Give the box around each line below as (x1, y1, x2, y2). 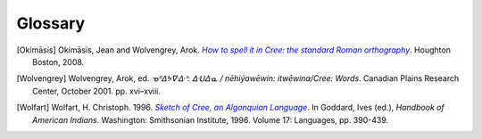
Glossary (16, 13, 86, 33)
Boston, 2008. (32, 56, 85, 67)
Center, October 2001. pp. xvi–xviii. (32, 86, 161, 96)
